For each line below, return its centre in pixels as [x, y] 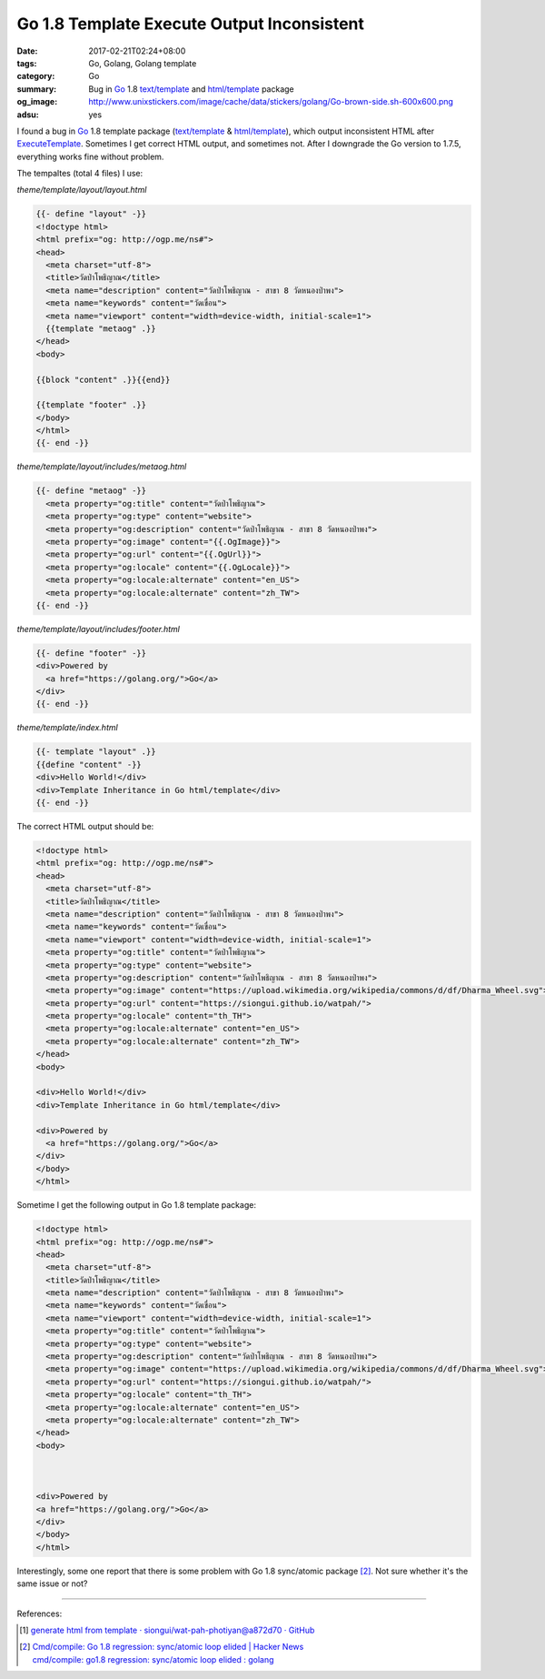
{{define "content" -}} [89, 764]
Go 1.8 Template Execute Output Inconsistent [191, 24]
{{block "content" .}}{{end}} [103, 379]
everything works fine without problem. [90, 156]
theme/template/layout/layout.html [82, 190]
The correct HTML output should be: [85, 826]
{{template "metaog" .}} [101, 328]
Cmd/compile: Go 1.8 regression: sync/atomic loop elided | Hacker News [168, 1647]
